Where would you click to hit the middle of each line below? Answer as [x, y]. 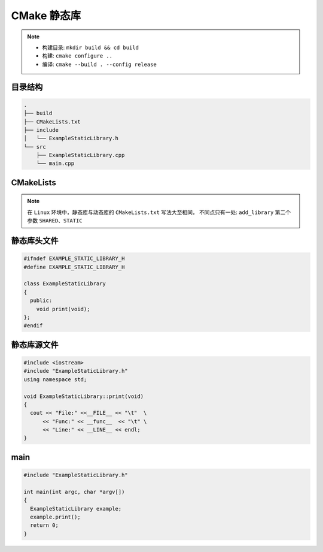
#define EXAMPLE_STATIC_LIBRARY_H [74, 267]
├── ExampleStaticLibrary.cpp [80, 155]
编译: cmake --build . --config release [99, 64]
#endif [33, 326]
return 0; [45, 525]
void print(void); [63, 309]
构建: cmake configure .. [77, 56]
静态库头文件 [35, 241]
